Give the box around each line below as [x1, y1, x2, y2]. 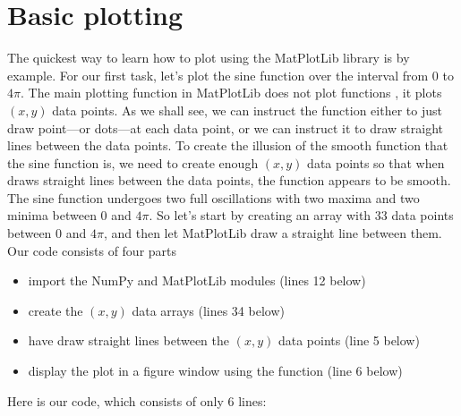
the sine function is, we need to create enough [7, 153, 259, 172]
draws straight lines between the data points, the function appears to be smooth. [7, 171, 451, 190]
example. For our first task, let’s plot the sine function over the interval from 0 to [7, 65, 454, 84]
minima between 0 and [7, 206, 132, 225]
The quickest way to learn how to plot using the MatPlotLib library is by [7, 48, 410, 67]
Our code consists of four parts [7, 241, 177, 259]
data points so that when [307, 153, 445, 172]
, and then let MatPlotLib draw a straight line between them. [103, 224, 442, 242]
